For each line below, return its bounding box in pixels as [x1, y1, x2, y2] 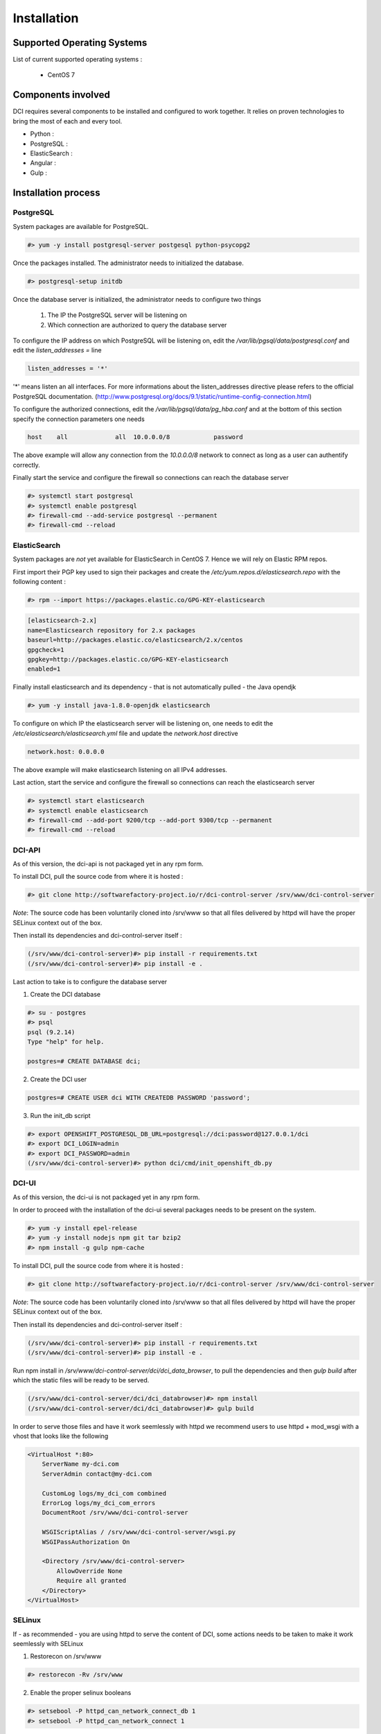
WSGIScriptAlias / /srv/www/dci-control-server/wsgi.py [42, 1528, 236, 1536]
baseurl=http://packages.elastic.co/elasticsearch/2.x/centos [27, 636, 243, 644]
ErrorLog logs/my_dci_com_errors [42, 1499, 156, 1507]
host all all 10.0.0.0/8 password [27, 433, 243, 441]
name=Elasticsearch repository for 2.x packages [27, 626, 196, 634]
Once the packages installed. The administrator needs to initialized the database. [12, 259, 244, 267]
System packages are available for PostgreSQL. [12, 222, 149, 230]
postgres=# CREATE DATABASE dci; [27, 1057, 141, 1065]
